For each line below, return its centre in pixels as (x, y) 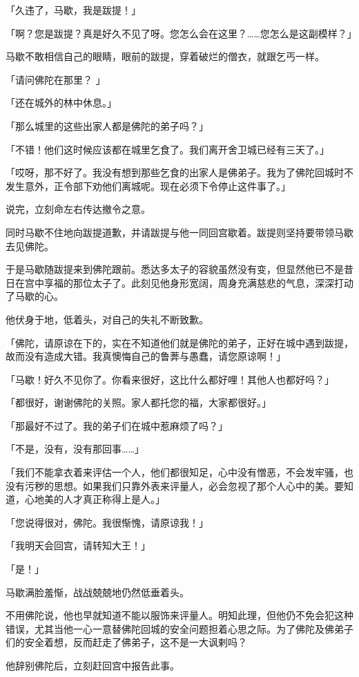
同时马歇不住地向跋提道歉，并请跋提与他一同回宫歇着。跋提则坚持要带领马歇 (179, 232)
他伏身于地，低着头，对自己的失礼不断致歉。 (107, 319)
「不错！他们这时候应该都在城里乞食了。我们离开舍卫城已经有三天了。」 (167, 149)
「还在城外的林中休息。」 (61, 103)
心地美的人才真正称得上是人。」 (95, 499)
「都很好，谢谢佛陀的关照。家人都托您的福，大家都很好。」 (138, 402)
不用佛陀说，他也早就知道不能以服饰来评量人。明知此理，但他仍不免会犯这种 (179, 615)
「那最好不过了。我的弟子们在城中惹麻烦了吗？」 (117, 425)
